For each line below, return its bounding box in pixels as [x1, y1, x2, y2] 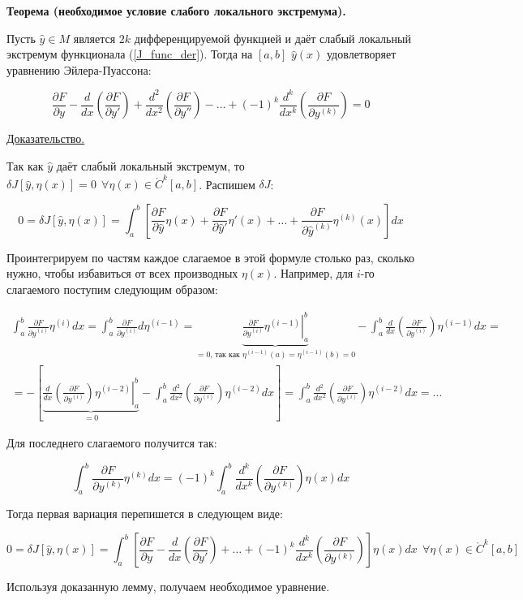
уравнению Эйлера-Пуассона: [6, 61, 152, 78]
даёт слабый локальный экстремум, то [56, 157, 245, 174]
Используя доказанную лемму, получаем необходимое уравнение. [6, 578, 330, 595]
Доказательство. [6, 130, 85, 147]
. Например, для [273, 265, 354, 282]
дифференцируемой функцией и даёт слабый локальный [134, 29, 411, 46]
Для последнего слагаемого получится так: [6, 434, 217, 451]
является [73, 29, 116, 46]
